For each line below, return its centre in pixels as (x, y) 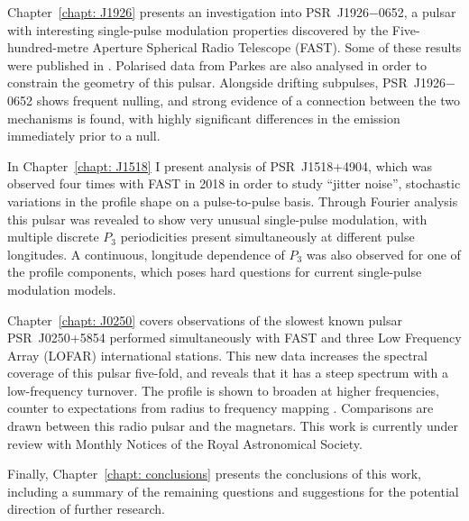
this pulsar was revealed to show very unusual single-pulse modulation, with (217, 219)
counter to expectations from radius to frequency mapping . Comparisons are (221, 408)
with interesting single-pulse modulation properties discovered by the (198, 29)
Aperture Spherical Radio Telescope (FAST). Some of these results (277, 47)
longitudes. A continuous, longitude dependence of (146, 254)
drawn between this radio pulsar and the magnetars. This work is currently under (233, 426)
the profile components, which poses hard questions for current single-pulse (215, 272)
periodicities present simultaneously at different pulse (267, 237)
